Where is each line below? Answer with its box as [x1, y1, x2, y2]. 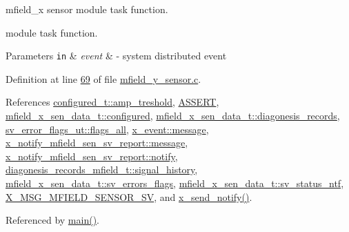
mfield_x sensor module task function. [6, 2, 168, 16]
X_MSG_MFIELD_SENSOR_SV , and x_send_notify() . [6, 189, 252, 204]
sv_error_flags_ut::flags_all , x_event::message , [6, 122, 209, 136]
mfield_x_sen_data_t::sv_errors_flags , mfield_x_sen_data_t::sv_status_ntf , [6, 176, 344, 190]
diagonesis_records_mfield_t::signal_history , [6, 162, 198, 177]
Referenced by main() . [6, 213, 99, 227]
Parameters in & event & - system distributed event [6, 48, 227, 63]
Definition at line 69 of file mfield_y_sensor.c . [6, 71, 201, 86]
